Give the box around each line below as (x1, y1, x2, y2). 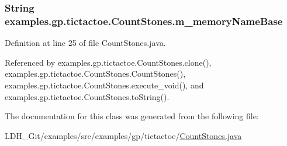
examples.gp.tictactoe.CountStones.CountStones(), (5, 67, 186, 80)
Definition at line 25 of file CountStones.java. (5, 37, 166, 49)
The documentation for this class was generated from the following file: (5, 110, 259, 122)
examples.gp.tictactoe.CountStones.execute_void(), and (5, 79, 204, 91)
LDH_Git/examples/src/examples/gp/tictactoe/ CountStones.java (5, 129, 242, 141)
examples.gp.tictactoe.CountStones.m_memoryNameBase (5, 13, 283, 28)
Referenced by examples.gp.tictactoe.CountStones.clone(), (5, 56, 212, 68)
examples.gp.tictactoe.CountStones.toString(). (5, 90, 170, 102)
